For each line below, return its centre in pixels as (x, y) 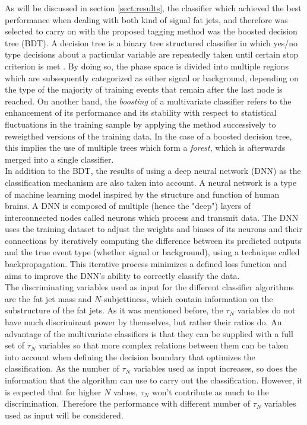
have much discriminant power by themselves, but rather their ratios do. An (143, 322)
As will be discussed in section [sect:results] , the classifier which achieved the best (153, 8)
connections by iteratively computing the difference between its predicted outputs (153, 240)
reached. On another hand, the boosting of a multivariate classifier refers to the (148, 101)
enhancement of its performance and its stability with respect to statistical (141, 112)
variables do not (266, 310)
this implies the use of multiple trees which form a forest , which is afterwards (145, 148)
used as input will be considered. (64, 415)
